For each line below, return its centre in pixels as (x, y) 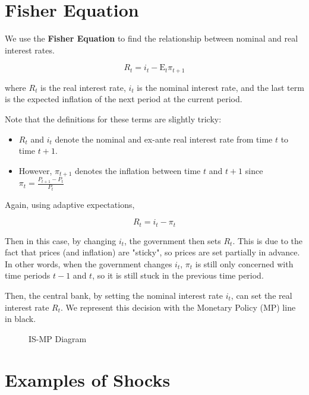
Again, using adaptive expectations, (70, 204)
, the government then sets (173, 240)
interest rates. (30, 50)
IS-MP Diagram (58, 338)
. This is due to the (267, 240)
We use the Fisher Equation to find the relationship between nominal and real (152, 38)
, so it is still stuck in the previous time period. (178, 275)
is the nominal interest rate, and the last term (220, 87)
